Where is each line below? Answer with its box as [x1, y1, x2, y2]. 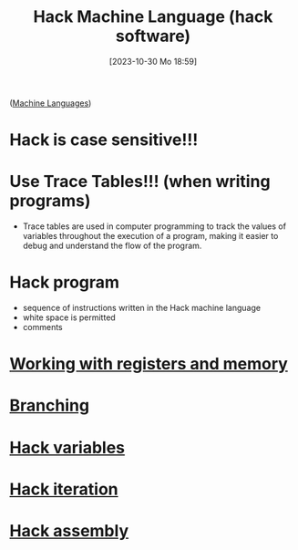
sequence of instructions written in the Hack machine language [22, 303, 262, 313]
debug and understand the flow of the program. [22, 240, 202, 252]
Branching [9, 395, 89, 416]
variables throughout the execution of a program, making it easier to [22, 231, 279, 242]
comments [22, 322, 63, 332]
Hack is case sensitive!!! [9, 130, 199, 150]
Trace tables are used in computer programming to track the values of [22, 221, 287, 232]
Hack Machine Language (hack [33, 6, 273, 27]
